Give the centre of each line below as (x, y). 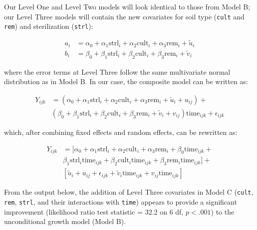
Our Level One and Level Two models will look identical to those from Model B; (127, 6)
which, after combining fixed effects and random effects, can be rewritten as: (121, 132)
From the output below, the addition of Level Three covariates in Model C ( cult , (129, 192)
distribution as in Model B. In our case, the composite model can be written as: (126, 81)
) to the (223, 211)
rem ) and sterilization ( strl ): (49, 26)
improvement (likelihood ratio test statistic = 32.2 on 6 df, (94, 211)
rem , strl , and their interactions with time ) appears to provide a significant (121, 201)
